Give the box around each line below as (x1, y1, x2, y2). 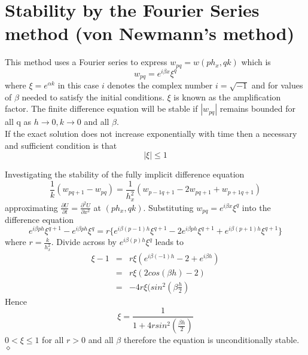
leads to (155, 235, 184, 248)
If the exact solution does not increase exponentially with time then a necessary (5, 127, 297, 140)
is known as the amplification (173, 90, 281, 103)
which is (241, 56, 271, 68)
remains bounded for (219, 102, 295, 115)
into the (242, 201, 271, 213)
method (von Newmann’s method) (5, 21, 295, 45)
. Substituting (143, 201, 194, 213)
